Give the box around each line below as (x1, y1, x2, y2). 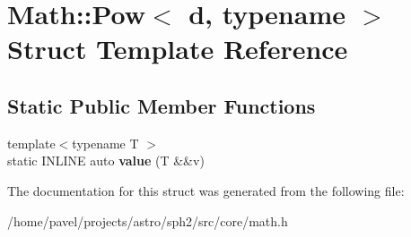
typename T (72, 133, 139, 152)
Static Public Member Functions (7, 91, 316, 119)
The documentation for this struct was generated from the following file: (7, 181, 405, 199)
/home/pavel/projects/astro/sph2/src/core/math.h (7, 211, 288, 230)
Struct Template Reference (7, 30, 348, 67)
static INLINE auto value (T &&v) (7, 151, 205, 170)
